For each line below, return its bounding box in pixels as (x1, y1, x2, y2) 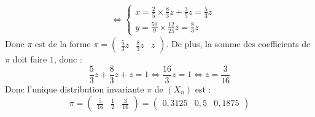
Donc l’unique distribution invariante (5, 82, 144, 95)
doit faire (12, 53, 47, 66)
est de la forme (35, 37, 91, 50)
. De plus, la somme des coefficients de (166, 37, 311, 50)
